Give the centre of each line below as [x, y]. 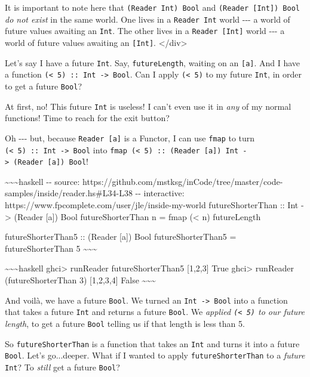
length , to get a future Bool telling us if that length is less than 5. [125, 323]
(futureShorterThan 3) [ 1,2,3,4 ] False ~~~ [80, 279]
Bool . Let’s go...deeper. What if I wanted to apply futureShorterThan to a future [155, 355]
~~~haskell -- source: [42, 181]
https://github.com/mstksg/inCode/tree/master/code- [183, 181]
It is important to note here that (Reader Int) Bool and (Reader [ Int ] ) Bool [152, 7]
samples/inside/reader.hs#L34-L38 [69, 193]
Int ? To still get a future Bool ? [62, 367]
